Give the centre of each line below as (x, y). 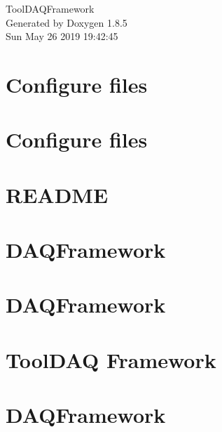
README (57, 194)
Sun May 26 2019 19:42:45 (62, 36)
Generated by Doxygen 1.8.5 (67, 22)
